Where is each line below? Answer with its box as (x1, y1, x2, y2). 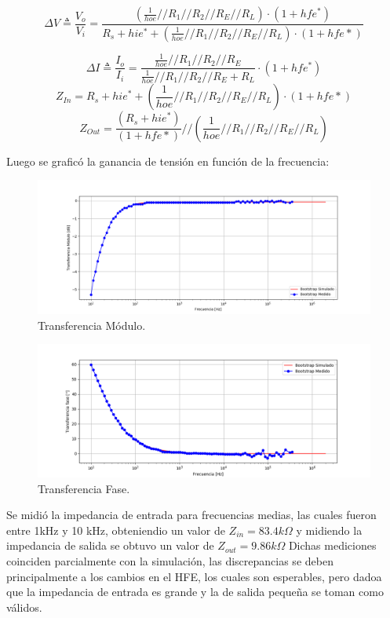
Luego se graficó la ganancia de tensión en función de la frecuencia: (6, 152, 330, 169)
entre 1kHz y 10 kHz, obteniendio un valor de (6, 521, 225, 538)
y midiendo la (296, 521, 363, 538)
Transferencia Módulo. (38, 316, 146, 333)
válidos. (6, 598, 42, 615)
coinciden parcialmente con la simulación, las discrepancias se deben (6, 552, 334, 569)
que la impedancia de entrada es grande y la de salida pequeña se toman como (6, 583, 384, 600)
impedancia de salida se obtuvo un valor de (6, 537, 214, 554)
